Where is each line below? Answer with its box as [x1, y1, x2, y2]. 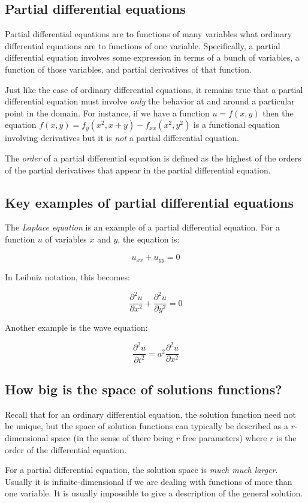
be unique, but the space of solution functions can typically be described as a [5, 420, 288, 432]
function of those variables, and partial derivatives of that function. [5, 62, 252, 75]
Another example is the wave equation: [5, 321, 148, 334]
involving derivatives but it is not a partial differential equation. [5, 131, 239, 144]
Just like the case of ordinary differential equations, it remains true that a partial [5, 83, 303, 95]
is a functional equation [193, 118, 280, 131]
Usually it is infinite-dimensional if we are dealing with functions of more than [5, 475, 292, 487]
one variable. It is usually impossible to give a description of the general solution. [5, 487, 303, 499]
